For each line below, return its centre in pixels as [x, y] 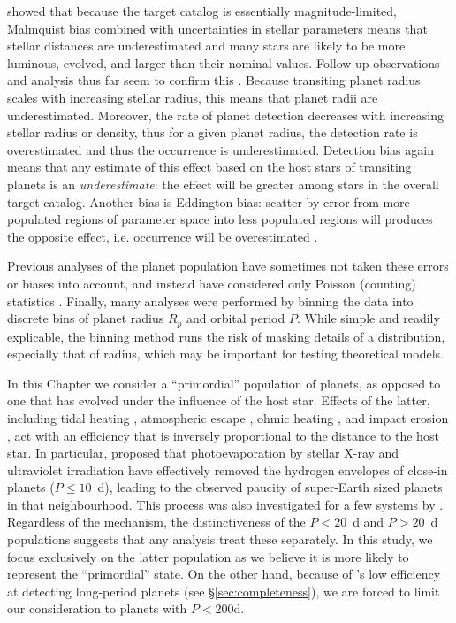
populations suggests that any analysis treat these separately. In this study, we [220, 539]
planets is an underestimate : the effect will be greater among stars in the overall [223, 184]
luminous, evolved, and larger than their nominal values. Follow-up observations [224, 62]
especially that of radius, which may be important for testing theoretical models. [225, 354]
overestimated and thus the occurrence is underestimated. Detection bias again [220, 149]
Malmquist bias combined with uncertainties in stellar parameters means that [217, 28]
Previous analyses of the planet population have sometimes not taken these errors [228, 266]
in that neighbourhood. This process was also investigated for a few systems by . [225, 504]
